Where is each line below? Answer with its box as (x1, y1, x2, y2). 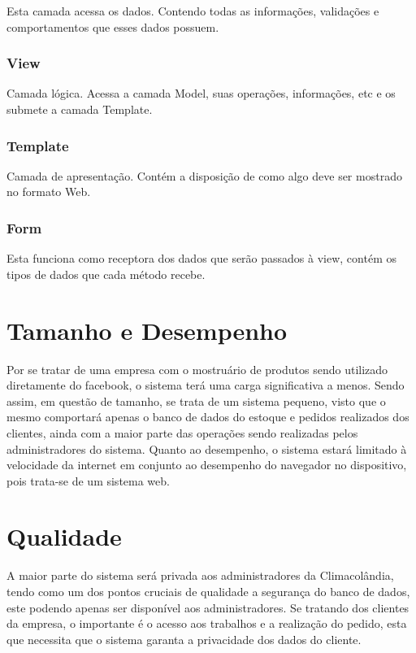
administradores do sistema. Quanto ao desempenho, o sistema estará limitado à (6, 440, 407, 457)
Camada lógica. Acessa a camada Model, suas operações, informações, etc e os (6, 85, 396, 102)
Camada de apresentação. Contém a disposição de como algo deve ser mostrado (6, 167, 402, 184)
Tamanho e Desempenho (6, 313, 288, 346)
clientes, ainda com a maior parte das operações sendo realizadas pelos (6, 424, 358, 441)
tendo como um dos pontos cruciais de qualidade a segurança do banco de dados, (6, 583, 410, 599)
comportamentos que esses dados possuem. (6, 18, 219, 35)
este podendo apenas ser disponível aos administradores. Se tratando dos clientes (6, 599, 409, 616)
